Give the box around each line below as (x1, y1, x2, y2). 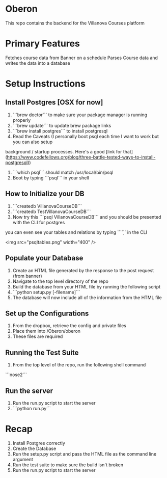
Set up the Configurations (5, 309, 89, 317)
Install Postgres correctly (12, 440, 65, 446)
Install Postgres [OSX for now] (5, 98, 103, 107)
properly (12, 117, 31, 123)
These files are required (12, 333, 63, 339)
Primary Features (5, 38, 80, 49)
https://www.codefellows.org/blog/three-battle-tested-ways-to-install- (7, 154, 156, 160)
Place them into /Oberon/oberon (12, 328, 80, 334)
